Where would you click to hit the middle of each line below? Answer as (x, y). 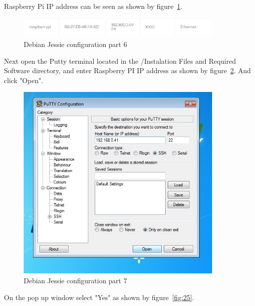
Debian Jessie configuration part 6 (75, 44)
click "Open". (24, 80)
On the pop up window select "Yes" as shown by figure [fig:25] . (99, 297)
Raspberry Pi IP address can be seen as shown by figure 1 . (93, 6)
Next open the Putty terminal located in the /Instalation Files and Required (120, 61)
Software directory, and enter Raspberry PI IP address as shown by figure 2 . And (127, 70)
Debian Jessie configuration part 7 (75, 281)
